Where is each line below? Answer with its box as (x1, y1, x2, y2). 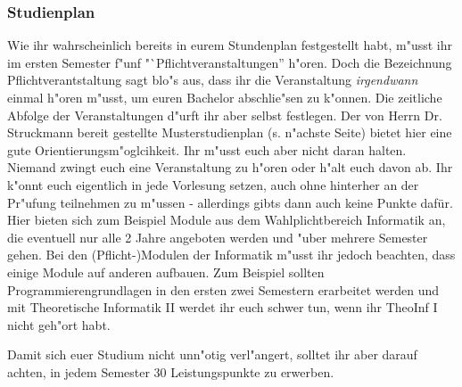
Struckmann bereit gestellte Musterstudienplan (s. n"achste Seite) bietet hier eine (7, 123, 452, 142)
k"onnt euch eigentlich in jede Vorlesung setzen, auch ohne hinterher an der (7, 175, 419, 193)
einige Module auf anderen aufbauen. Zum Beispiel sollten (7, 262, 325, 281)
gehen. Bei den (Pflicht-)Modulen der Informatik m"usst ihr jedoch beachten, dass (7, 245, 456, 264)
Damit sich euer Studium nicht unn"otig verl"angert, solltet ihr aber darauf (7, 345, 417, 364)
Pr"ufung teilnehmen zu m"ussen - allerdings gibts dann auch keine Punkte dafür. (7, 193, 453, 211)
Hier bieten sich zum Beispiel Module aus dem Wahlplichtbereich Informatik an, (7, 210, 446, 229)
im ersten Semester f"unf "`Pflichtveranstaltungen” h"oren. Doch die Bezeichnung (7, 53, 452, 71)
